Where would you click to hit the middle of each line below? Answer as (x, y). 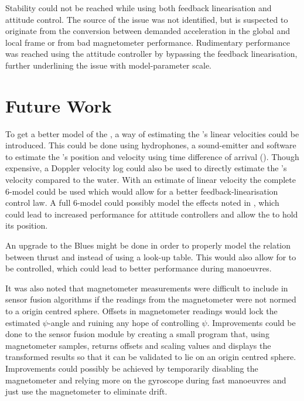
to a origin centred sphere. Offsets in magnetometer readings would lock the (141, 311)
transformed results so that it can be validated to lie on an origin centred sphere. (151, 357)
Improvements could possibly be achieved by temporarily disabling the (132, 368)
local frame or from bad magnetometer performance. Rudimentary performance (148, 42)
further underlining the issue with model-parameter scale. (109, 65)
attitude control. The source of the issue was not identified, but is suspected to (147, 19)
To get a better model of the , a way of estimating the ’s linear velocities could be (152, 133)
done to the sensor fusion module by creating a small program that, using (137, 334)
